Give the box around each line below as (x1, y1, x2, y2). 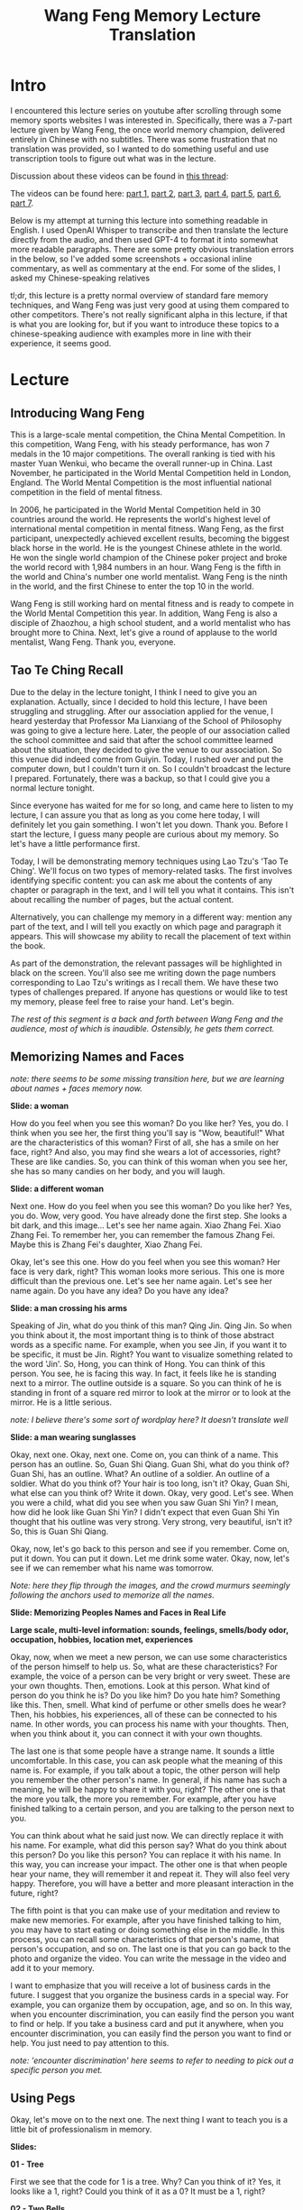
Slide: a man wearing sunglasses (10, 1431, 136, 1443)
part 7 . (10, 197, 34, 208)
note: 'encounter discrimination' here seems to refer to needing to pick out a (10, 2055, 294, 2066)
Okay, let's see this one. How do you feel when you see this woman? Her (10, 1256, 280, 1267)
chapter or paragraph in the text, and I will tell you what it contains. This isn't (10, 885, 295, 895)
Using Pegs (10, 2090, 76, 2105)
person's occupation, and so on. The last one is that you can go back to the (10, 1943, 291, 1954)
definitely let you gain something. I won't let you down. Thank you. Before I (10, 819, 289, 830)
